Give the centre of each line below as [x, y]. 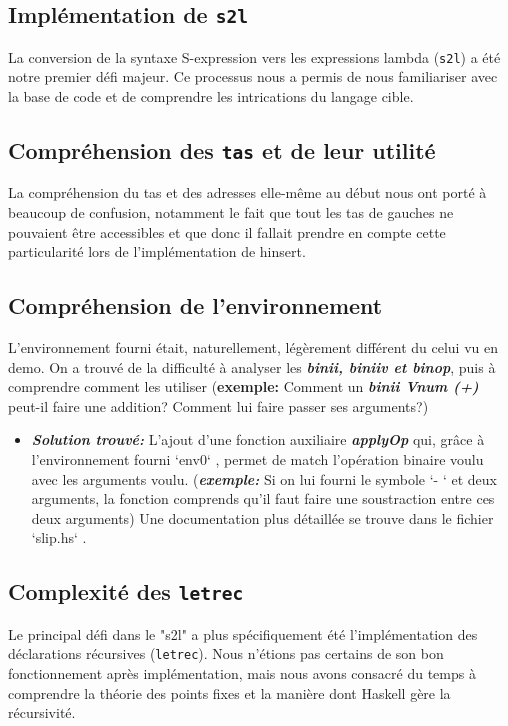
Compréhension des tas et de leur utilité [222, 150]
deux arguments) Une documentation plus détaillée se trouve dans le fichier [262, 517]
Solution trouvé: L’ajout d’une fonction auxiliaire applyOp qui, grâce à [258, 439]
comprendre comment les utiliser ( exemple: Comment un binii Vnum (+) [243, 386]
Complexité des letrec [126, 591]
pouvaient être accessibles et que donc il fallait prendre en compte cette [227, 231]
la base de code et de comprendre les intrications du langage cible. [211, 96]
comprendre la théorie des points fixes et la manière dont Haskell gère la [229, 692]
